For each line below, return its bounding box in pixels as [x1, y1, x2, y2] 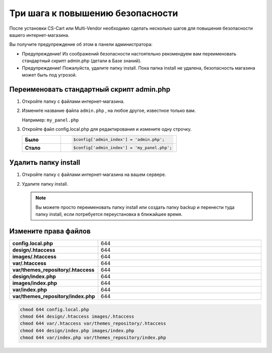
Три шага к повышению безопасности [9, 8, 178, 19]
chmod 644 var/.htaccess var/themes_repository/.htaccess [20, 321, 166, 326]
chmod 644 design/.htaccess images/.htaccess [20, 313, 134, 319]
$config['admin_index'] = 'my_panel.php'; [73, 145, 172, 151]
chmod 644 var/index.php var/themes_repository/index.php [20, 335, 166, 340]
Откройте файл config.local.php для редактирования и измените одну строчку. [22, 126, 192, 132]
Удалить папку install [9, 158, 81, 167]
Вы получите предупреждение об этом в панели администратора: [9, 41, 153, 47]
